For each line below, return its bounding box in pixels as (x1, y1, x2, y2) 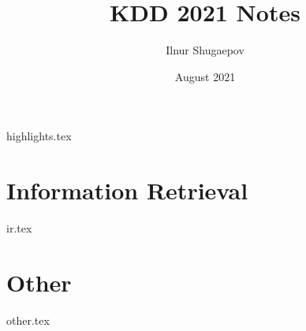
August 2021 (174, 68, 236, 84)
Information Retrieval (6, 174, 248, 206)
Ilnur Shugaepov (166, 42, 244, 58)
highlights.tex (6, 128, 72, 144)
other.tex (6, 311, 50, 328)
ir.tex (6, 220, 32, 236)
